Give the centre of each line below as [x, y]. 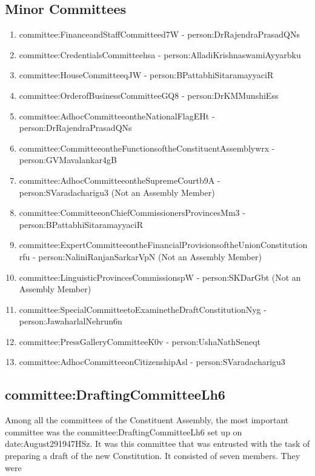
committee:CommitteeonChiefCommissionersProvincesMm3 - [132, 213]
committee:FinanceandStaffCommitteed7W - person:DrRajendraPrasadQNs [160, 34]
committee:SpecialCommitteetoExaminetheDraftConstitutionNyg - [143, 309]
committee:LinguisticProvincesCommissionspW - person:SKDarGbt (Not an [160, 277]
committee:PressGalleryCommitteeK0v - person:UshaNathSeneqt [140, 341]
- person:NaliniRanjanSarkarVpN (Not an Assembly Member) [147, 256]
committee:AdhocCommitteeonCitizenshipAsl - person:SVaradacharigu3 [152, 362]
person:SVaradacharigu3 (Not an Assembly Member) [117, 192]
